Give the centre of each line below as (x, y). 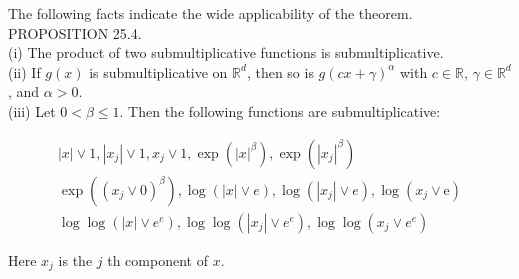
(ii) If (24, 71)
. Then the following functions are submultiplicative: (280, 110)
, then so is (280, 71)
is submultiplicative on (158, 71)
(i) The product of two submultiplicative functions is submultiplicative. (226, 52)
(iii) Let (32, 110)
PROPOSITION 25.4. (75, 32)
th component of (157, 259)
